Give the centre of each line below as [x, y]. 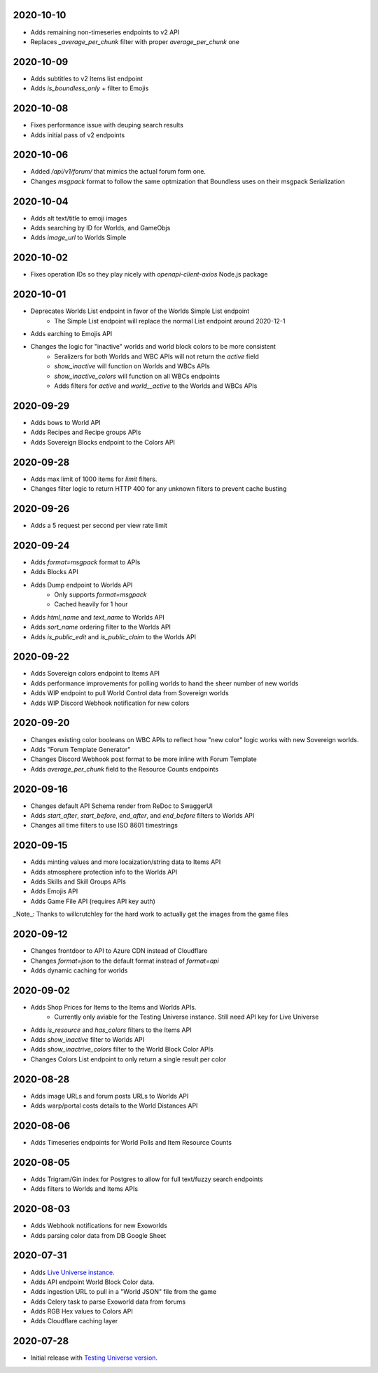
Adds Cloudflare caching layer [74, 1321]
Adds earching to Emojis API [71, 334]
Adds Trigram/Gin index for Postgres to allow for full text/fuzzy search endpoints [147, 1179]
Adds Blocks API [54, 572]
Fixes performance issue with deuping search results [107, 125]
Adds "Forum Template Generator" [80, 749]
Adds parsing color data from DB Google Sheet [98, 1235]
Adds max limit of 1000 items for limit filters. [94, 479]
